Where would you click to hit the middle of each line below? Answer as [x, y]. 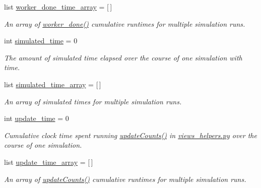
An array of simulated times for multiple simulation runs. [93, 101]
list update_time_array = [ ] [49, 162]
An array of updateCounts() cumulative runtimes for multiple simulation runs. [125, 179]
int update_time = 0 [37, 118]
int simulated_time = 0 [41, 41]
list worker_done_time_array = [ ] [58, 7]
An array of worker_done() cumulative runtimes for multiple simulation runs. [125, 23]
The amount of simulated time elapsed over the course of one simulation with [123, 57]
